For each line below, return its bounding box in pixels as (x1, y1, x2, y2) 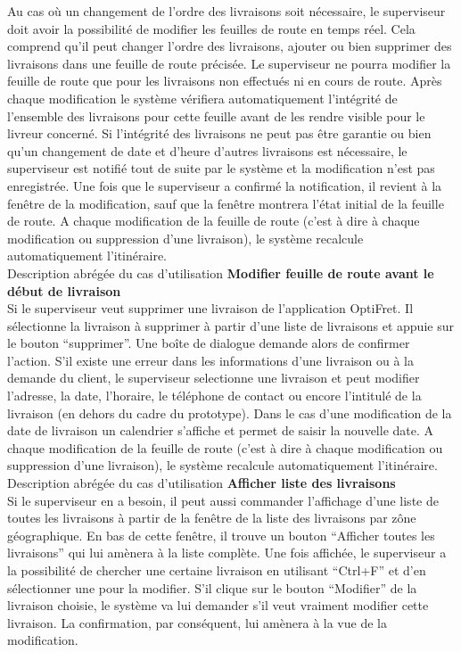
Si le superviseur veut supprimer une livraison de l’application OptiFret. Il (7, 299, 414, 318)
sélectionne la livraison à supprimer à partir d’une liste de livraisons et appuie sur (7, 316, 454, 334)
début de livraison (7, 281, 121, 300)
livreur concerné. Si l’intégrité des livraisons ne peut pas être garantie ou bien (7, 124, 432, 143)
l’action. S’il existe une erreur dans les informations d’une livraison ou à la (7, 351, 415, 369)
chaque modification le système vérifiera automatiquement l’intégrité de (7, 88, 398, 107)
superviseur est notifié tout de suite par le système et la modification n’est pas (7, 159, 435, 177)
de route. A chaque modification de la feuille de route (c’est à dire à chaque (7, 211, 420, 230)
